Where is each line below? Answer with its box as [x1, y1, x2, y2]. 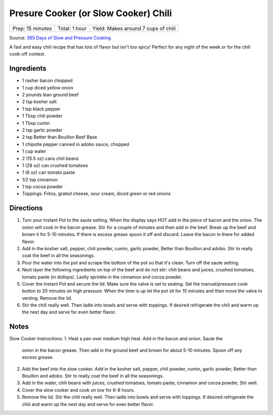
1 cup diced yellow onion [22, 84, 73, 90]
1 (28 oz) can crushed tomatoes [22, 162, 88, 168]
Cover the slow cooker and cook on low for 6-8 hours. [22, 387, 135, 393]
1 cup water [22, 148, 47, 154]
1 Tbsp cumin [22, 120, 50, 126]
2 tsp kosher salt [22, 99, 57, 105]
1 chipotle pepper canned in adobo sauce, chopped [22, 141, 129, 147]
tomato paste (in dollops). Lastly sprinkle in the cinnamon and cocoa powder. [22, 273, 183, 280]
